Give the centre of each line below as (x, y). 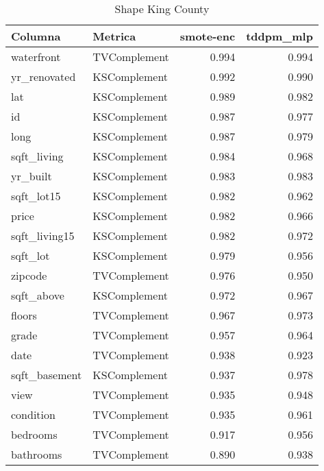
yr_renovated (43, 76)
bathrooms (37, 454)
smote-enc (208, 36)
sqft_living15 (43, 236)
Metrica (114, 36)
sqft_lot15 (36, 196)
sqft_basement (47, 375)
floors (24, 315)
